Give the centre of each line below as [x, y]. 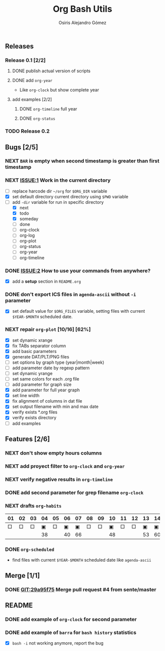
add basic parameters [34, 351]
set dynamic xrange [32, 340]
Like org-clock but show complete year [59, 90]
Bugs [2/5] [22, 147]
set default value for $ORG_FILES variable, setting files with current [79, 311]
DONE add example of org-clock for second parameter [71, 619]
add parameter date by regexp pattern [51, 368]
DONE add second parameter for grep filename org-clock [74, 492]
